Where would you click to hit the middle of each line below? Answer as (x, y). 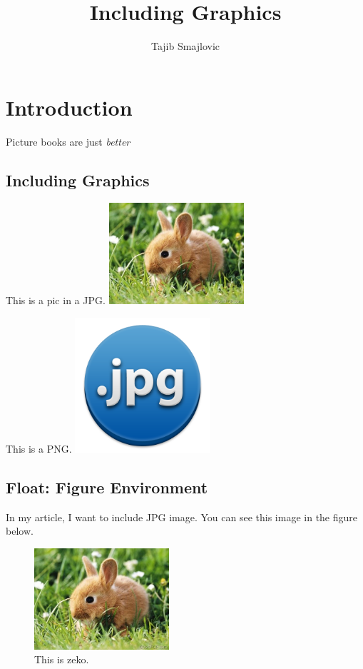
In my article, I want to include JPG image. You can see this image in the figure (182, 517)
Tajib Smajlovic (185, 46)
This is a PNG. (39, 448)
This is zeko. (62, 659)
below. (20, 531)
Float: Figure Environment (107, 487)
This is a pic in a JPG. (56, 300)
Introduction (69, 107)
